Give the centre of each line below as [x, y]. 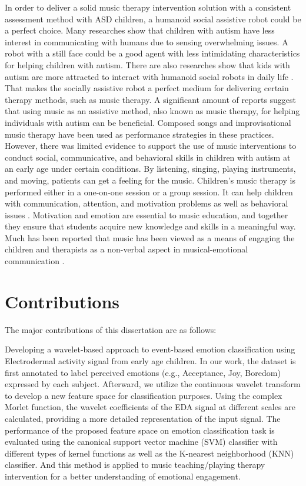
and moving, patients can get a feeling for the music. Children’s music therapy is [150, 180]
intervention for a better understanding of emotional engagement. [123, 476]
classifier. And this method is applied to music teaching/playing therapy [135, 465]
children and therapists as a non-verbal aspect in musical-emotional [127, 249]
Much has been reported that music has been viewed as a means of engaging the [150, 237]
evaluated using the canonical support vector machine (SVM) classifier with [141, 442]
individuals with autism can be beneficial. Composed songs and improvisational [148, 122]
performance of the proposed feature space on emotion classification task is [140, 430]
